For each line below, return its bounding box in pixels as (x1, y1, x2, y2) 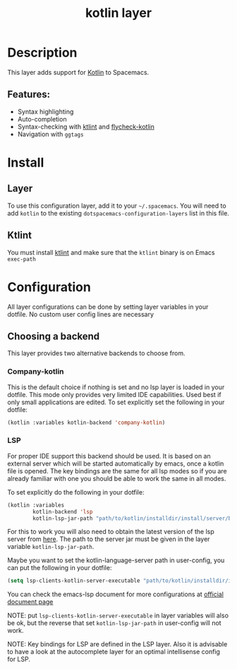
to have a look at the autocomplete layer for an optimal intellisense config (7, 648, 221, 656)
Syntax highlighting (17, 107, 74, 116)
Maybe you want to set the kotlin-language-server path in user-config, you (7, 556, 225, 564)
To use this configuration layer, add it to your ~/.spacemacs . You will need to (7, 201, 227, 210)
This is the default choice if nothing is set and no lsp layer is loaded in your (7, 383, 225, 391)
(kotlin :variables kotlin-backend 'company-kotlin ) (7, 419, 166, 426)
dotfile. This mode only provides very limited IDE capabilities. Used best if (7, 390, 221, 398)
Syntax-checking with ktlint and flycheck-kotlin (17, 122, 155, 131)
